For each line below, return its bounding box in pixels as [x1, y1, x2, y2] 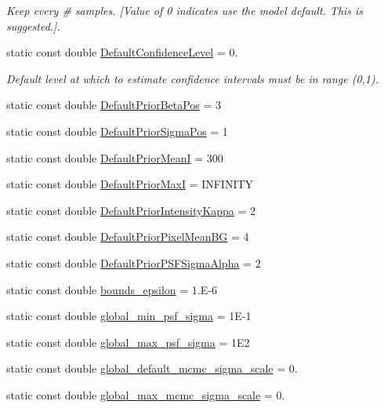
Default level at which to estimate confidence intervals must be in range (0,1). [6, 70, 379, 86]
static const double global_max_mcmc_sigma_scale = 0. [6, 386, 285, 403]
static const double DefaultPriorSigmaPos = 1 [6, 122, 228, 139]
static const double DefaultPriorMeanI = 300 [6, 149, 223, 166]
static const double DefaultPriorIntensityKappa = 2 [6, 202, 256, 218]
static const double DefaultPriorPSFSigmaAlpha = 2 [6, 254, 261, 271]
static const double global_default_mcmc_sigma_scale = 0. [6, 360, 298, 377]
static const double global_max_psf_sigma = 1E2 [6, 333, 250, 350]
